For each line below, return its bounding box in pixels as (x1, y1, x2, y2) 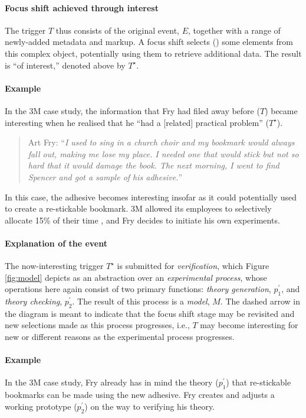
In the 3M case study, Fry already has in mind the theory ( (5, 376, 219, 388)
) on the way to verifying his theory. (84, 400, 215, 412)
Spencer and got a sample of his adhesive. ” (28, 170, 182, 183)
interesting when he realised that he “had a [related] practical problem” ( (5, 116, 269, 128)
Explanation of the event (5, 236, 108, 249)
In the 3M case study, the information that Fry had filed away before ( (5, 104, 260, 116)
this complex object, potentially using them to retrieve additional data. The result (5, 47, 302, 59)
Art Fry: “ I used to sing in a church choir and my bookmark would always (28, 136, 295, 148)
